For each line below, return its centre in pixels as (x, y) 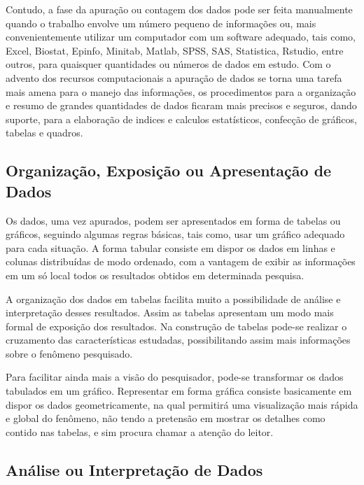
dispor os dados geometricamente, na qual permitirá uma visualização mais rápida (182, 404)
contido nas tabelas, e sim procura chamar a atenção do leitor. (140, 431)
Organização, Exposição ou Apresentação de (169, 170)
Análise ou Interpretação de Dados (134, 469)
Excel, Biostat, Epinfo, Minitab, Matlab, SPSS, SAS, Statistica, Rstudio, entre (175, 50)
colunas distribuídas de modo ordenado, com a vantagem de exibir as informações (181, 261)
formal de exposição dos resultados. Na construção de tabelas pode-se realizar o (176, 326)
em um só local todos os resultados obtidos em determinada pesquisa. (155, 275)
